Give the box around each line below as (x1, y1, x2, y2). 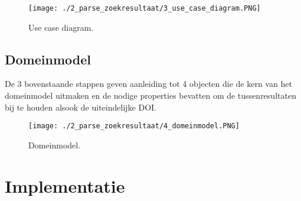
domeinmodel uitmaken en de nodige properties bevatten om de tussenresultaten (5, 89, 296, 102)
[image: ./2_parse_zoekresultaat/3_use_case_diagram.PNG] (28, 4, 261, 12)
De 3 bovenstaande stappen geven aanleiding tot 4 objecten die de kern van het (5, 77, 292, 90)
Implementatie (5, 173, 125, 197)
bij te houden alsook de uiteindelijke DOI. (5, 100, 156, 113)
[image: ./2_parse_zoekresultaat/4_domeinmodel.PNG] (28, 122, 240, 131)
